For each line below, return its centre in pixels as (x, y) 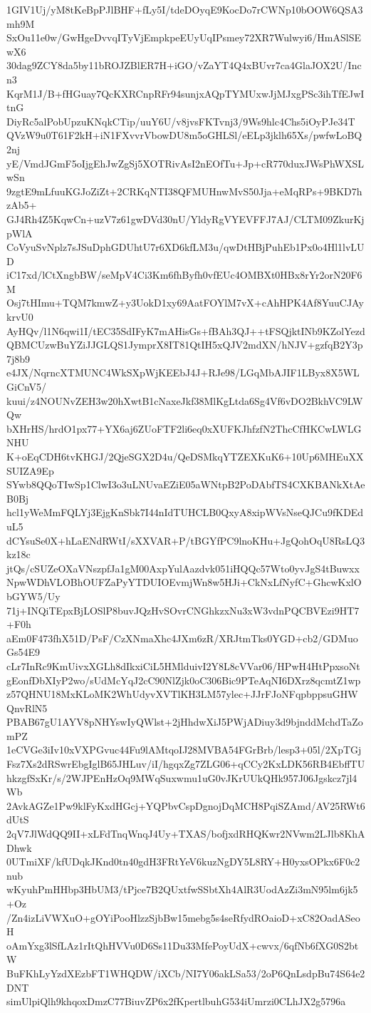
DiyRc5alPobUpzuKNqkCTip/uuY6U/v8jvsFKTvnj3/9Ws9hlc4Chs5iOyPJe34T (181, 121)
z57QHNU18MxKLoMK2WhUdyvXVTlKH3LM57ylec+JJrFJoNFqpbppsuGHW (182, 694)
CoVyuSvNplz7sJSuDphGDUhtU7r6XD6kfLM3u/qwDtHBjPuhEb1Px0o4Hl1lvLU (185, 247)
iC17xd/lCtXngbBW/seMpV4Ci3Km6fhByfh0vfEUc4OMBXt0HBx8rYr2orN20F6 (184, 275)
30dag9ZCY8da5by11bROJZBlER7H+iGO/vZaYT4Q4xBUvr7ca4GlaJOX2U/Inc (184, 65)
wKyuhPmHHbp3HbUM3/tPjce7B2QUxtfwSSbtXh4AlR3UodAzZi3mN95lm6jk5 (182, 889)
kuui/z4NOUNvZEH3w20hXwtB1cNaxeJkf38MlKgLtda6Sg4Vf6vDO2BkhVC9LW (185, 400)
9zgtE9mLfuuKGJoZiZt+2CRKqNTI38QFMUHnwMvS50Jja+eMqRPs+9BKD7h (184, 191)
